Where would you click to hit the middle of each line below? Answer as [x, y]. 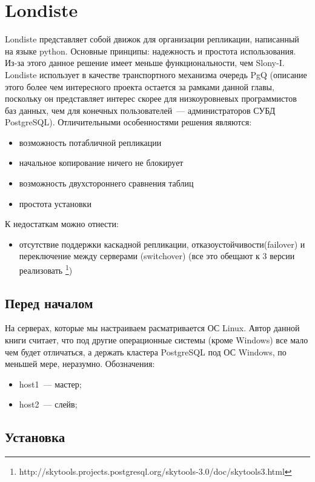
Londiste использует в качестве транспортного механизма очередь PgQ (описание [156, 74]
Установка [35, 437]
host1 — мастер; [50, 384]
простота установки [55, 203]
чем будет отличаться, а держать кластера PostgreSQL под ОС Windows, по [146, 352]
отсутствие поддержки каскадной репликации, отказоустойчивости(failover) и [162, 244]
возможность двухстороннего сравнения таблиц [106, 183]
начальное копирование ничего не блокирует [101, 163]
